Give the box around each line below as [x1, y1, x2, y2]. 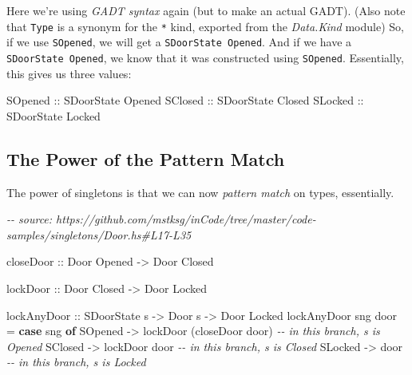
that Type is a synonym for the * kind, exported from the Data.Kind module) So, [6, 18, 404, 34]
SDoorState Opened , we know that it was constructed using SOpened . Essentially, [6, 49, 404, 65]
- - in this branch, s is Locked [6, 353, 146, 370]
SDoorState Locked [6, 107, 101, 124]
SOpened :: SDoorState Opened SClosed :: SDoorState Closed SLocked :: [6, 92, 364, 109]
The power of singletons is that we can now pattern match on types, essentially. [6, 184, 394, 200]
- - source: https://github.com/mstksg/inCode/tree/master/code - [6, 211, 316, 227]
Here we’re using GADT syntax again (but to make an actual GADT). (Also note [6, 2, 406, 18]
